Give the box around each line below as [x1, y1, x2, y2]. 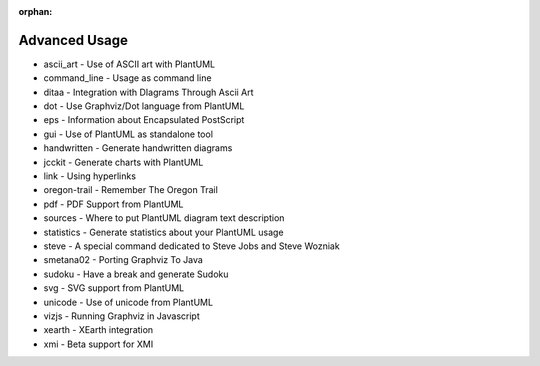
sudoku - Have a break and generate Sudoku [43, 268, 229, 280]
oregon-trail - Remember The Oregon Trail [43, 184, 219, 196]
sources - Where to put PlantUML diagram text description [43, 212, 285, 224]
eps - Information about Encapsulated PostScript [43, 114, 245, 126]
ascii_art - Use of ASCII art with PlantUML [43, 58, 215, 70]
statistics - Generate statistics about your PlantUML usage [43, 226, 284, 238]
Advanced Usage [18, 31, 129, 49]
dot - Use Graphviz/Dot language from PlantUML [43, 100, 245, 112]
